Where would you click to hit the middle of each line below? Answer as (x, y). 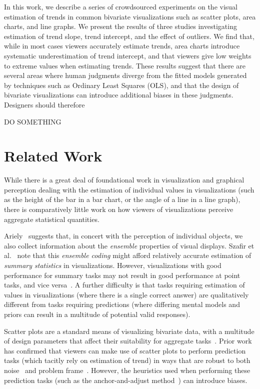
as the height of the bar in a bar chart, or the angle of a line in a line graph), (122, 199)
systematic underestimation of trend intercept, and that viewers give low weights (128, 55)
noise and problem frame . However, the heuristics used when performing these (127, 370)
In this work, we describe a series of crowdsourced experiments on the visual (121, 6)
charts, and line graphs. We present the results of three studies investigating (120, 26)
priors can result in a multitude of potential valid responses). (97, 314)
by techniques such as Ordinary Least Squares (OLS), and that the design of (121, 85)
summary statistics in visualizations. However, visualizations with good (113, 265)
